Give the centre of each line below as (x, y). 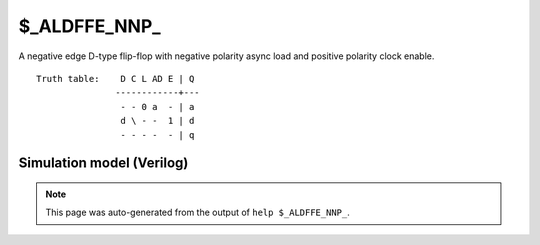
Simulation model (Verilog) (103, 163)
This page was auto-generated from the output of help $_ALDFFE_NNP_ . (197, 212)
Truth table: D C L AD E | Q (115, 78)
